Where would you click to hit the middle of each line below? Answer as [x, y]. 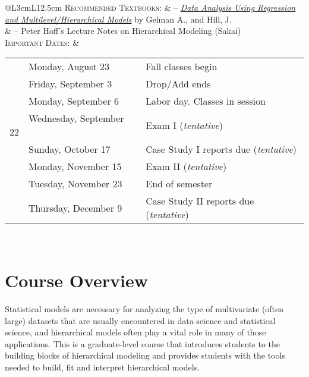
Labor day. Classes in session [206, 101]
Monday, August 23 [69, 67]
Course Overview [76, 280]
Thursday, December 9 [75, 208]
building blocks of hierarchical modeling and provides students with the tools [145, 355]
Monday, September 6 [74, 101]
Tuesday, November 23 [75, 184]
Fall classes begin [182, 67]
